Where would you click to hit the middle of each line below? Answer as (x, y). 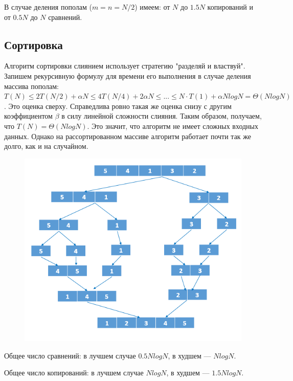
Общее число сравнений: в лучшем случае (70, 355)
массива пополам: (31, 86)
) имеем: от (152, 7)
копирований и (230, 7)
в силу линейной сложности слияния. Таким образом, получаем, (162, 116)
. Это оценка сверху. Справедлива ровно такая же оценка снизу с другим (118, 106)
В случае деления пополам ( (48, 7)
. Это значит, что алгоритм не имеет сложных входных (173, 126)
